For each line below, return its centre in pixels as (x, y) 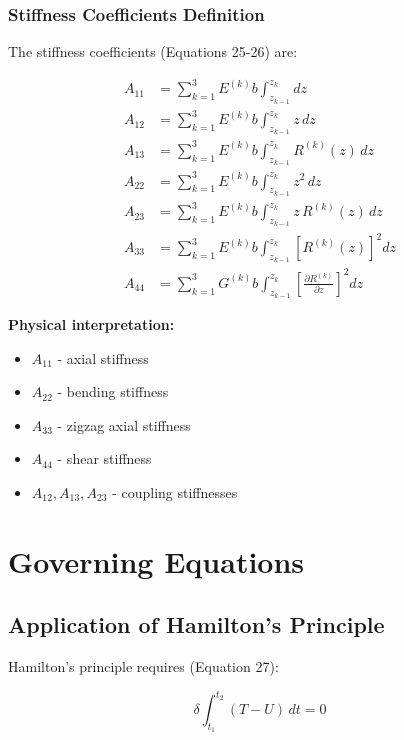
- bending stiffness (113, 391)
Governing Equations (156, 560)
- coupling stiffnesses (175, 491)
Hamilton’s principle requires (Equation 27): (143, 666)
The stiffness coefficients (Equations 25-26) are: (153, 51)
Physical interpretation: (91, 323)
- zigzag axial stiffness (124, 424)
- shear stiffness (104, 458)
